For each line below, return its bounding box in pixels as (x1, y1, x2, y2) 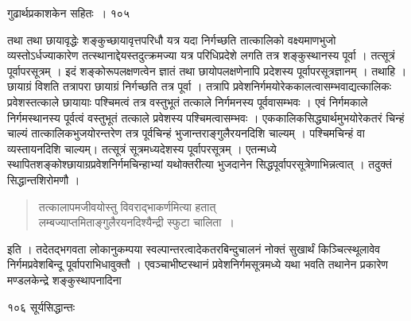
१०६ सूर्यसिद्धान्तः (7, 298, 76, 315)
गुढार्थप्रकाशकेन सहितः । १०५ (7, 5, 130, 21)
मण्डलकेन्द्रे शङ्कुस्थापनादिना (7, 271, 122, 288)
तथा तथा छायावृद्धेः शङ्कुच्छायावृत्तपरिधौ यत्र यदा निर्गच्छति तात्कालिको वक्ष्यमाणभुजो (7, 31, 336, 48)
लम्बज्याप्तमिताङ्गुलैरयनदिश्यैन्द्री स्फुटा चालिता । (38, 214, 235, 230)
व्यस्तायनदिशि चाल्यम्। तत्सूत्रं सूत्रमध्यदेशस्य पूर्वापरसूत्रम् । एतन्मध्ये (7, 140, 277, 157)
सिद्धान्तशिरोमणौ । (7, 171, 80, 188)
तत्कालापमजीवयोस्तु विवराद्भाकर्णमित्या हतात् (38, 198, 216, 215)
